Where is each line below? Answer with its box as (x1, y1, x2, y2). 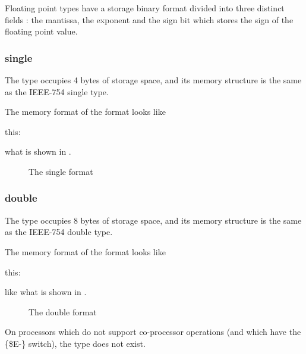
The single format (29, 165, 93, 177)
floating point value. (5, 25, 78, 37)
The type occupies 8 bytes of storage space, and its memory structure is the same (5, 214, 302, 226)
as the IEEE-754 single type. (5, 85, 109, 98)
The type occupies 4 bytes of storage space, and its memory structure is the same (5, 74, 302, 86)
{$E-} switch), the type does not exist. (5, 337, 146, 349)
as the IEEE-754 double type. (5, 225, 113, 238)
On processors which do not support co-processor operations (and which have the (5, 325, 301, 338)
